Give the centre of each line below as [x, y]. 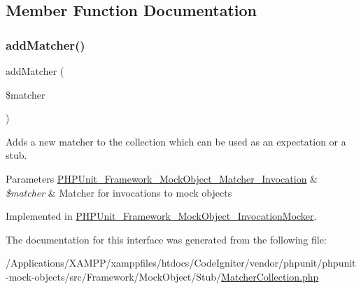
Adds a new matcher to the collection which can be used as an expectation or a [176, 141]
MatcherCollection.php [270, 276]
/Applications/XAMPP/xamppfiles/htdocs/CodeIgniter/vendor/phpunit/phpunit [181, 263]
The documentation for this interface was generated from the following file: [166, 239]
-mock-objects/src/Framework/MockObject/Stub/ [114, 276]
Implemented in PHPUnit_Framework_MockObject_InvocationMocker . [161, 216]
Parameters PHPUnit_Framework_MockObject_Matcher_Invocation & [162, 178]
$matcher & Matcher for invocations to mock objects [119, 192]
